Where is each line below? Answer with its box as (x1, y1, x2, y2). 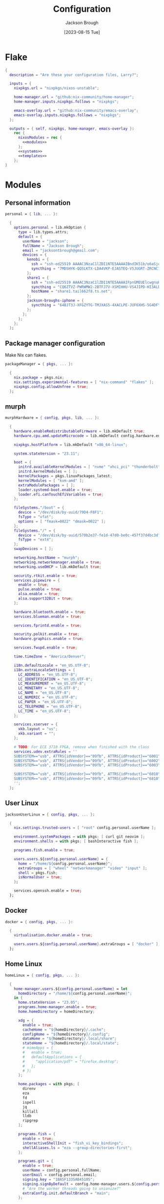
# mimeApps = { (22, 1045, 54, 1050)
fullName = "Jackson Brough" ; (22, 243, 84, 248)
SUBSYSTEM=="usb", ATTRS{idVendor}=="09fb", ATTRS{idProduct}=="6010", (14, 772, 163, 777)
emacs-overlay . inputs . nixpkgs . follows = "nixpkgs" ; (14, 112, 121, 117)
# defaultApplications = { (22, 1054, 82, 1059)
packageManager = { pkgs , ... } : (5, 362, 73, 367)
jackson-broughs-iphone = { (26, 298, 84, 303)
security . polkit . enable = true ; (14, 632, 80, 637)
